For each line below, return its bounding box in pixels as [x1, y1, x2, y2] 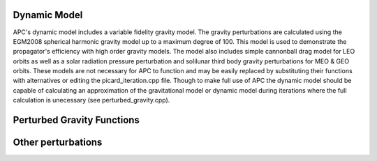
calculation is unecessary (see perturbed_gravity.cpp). [13, 96, 170, 105]
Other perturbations [13, 137, 103, 148]
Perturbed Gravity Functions [13, 114, 140, 126]
